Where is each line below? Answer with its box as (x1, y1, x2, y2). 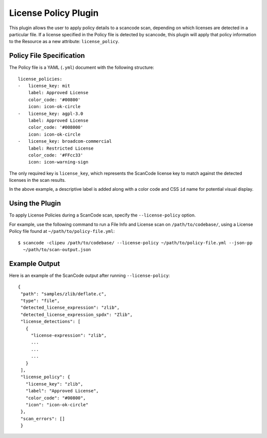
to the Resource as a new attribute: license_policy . (9, 39, 120, 45)
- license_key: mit (18, 83, 70, 89)
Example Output (9, 259, 60, 268)
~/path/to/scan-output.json (23, 247, 91, 252)
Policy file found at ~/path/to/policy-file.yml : (9, 228, 115, 234)
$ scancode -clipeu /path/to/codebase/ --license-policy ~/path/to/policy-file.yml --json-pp (18, 240, 253, 245)
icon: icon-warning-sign (28, 159, 89, 165)
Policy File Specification (9, 52, 85, 60)
